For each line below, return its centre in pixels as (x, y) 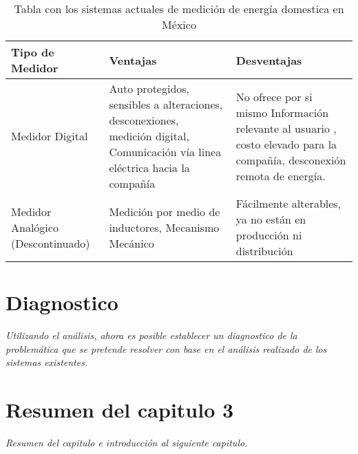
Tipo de (33, 52)
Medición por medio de (165, 211)
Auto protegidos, (149, 88)
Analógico (35, 227)
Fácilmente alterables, (288, 203)
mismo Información (282, 112)
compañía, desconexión (291, 160)
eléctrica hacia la (149, 167)
